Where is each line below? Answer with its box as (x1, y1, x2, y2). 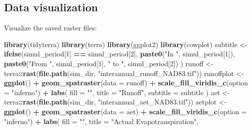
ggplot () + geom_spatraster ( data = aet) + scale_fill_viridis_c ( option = (4, 106, 247, 116)
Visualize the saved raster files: (4, 23, 97, 33)
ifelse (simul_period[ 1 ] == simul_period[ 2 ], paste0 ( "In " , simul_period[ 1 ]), (4, 49, 235, 59)
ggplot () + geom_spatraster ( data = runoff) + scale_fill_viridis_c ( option (4, 78, 248, 88)
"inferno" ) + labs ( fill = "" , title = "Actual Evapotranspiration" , (4, 116, 199, 126)
